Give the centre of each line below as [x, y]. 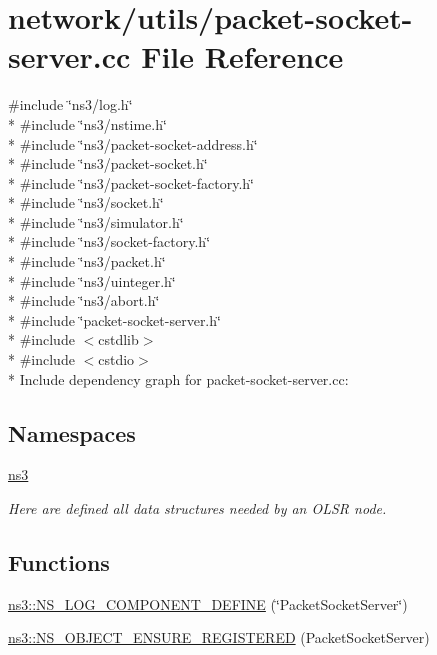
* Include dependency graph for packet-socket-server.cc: [178, 378]
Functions [59, 562]
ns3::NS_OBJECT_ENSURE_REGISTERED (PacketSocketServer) [219, 637]
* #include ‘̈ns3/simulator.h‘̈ [96, 221]
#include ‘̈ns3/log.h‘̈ [70, 104]
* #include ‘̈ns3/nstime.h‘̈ [87, 123]
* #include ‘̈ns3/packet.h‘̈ [87, 261]
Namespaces [72, 432]
